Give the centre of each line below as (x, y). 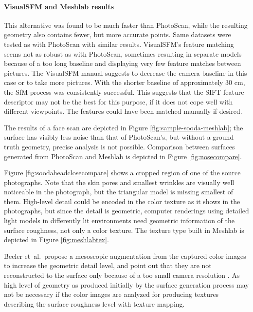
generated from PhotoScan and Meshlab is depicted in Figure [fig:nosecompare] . (123, 156)
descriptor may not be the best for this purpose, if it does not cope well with (118, 101)
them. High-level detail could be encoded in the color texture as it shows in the (122, 201)
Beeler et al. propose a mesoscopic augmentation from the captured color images (125, 256)
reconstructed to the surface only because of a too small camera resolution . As (122, 275)
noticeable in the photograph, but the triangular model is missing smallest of (119, 192)
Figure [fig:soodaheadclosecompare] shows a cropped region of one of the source (122, 173)
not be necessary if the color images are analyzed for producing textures (111, 294)
